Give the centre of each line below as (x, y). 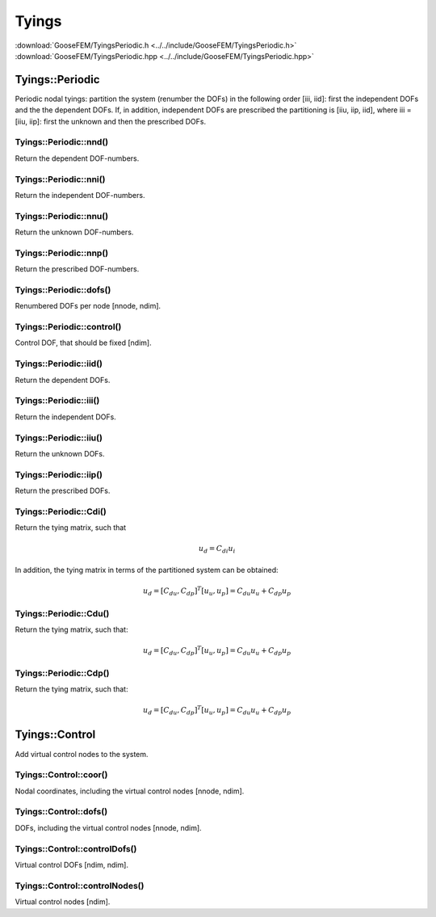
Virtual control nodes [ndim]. (63, 902)
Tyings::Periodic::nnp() (62, 253)
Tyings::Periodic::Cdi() (61, 511)
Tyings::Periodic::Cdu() (62, 613)
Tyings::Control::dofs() (61, 812)
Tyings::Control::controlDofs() (76, 848)
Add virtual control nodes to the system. (82, 754)
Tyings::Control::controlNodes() (80, 885)
